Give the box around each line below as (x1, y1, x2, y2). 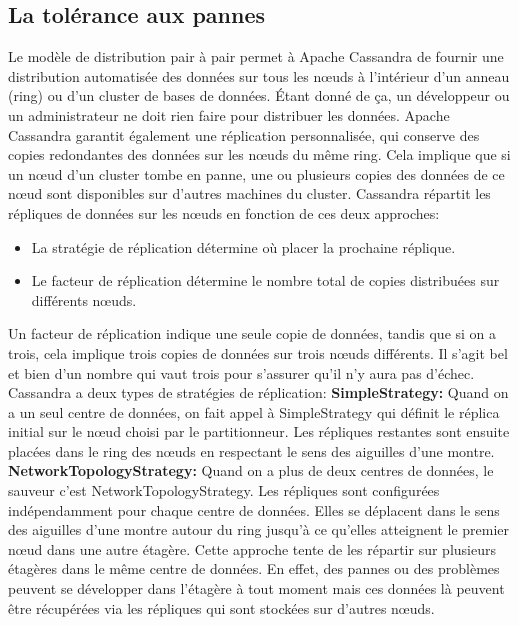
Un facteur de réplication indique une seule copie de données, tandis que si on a (8, 323, 497, 344)
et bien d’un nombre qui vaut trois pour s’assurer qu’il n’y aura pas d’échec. (8, 362, 475, 383)
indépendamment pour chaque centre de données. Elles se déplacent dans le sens (8, 499, 500, 520)
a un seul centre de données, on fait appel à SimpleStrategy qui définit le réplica (8, 401, 500, 422)
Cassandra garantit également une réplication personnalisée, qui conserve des (8, 124, 480, 145)
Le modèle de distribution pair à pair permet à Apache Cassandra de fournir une (8, 46, 504, 67)
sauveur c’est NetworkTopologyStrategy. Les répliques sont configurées (8, 480, 440, 501)
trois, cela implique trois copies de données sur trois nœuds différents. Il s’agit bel (8, 342, 508, 363)
